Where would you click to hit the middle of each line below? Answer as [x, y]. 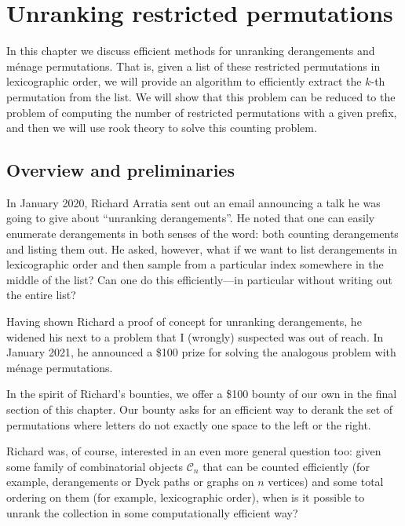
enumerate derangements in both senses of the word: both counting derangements [202, 234]
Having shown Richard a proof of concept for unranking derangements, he [184, 321]
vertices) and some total [326, 482]
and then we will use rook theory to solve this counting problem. [162, 128]
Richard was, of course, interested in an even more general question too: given [194, 451]
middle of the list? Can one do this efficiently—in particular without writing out [199, 279]
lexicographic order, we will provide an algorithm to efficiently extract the [184, 81]
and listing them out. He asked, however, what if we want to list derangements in [202, 248]
